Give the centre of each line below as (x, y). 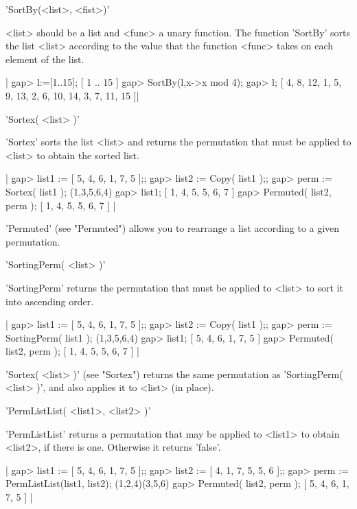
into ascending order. (50, 301)
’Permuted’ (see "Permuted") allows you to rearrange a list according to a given (173, 228)
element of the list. (45, 59)
